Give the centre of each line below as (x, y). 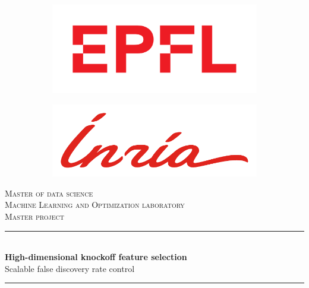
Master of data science (49, 193)
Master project (35, 216)
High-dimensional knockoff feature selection (96, 257)
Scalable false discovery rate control (70, 268)
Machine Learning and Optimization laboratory (95, 205)
